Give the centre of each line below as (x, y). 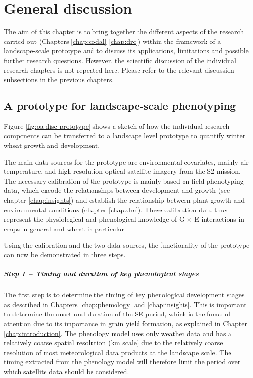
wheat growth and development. (52, 145)
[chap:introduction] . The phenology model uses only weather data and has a (118, 333)
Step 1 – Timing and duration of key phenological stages (101, 274)
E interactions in (219, 219)
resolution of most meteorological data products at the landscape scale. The (118, 352)
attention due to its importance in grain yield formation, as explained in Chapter (126, 323)
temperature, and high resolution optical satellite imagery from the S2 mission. (122, 171)
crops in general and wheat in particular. (65, 228)
